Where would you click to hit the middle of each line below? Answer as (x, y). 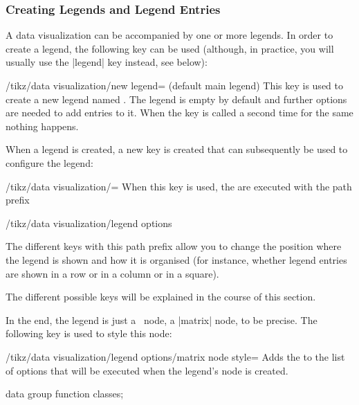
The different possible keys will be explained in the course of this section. (161, 297)
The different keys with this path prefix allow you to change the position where (174, 246)
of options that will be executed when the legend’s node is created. (147, 370)
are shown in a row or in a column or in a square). (112, 273)
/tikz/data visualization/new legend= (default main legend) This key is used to (174, 85)
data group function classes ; (65, 394)
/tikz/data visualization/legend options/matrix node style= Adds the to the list (175, 356)
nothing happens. (42, 126)
